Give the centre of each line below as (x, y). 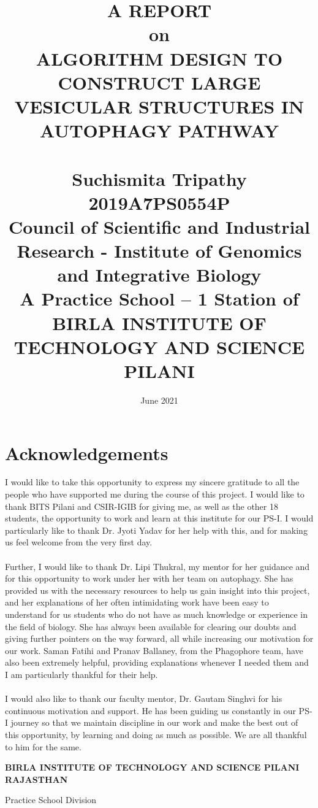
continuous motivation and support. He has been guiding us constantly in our (150, 710)
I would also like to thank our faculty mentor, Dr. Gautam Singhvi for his (144, 698)
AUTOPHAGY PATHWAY (159, 130)
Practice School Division (51, 800)
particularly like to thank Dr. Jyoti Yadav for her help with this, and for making (156, 530)
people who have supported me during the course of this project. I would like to (155, 494)
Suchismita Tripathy (159, 178)
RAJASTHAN (36, 779)
